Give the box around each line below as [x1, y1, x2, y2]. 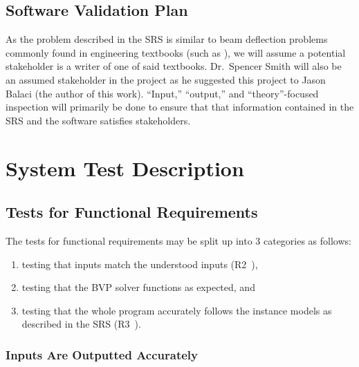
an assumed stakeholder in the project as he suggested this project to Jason [6, 72, 326, 86]
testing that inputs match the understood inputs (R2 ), [21, 256, 258, 271]
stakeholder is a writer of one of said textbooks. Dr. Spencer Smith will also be [6, 59, 342, 73]
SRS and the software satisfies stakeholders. [6, 113, 191, 127]
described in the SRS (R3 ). [21, 317, 141, 331]
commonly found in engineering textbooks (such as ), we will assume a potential [6, 45, 346, 59]
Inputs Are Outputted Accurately [6, 346, 198, 363]
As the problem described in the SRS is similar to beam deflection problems [6, 32, 328, 46]
